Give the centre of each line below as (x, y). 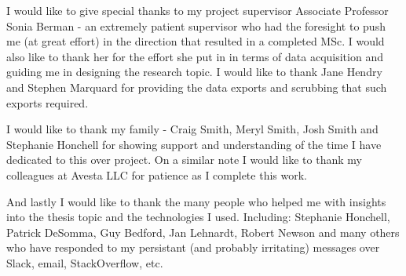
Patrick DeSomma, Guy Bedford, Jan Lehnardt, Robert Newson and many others (203, 232)
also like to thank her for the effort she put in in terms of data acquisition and (195, 56)
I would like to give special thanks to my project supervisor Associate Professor (198, 10)
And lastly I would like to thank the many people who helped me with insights (196, 201)
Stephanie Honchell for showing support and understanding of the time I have (194, 144)
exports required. (48, 102)
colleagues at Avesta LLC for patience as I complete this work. (157, 174)
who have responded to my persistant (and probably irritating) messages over (193, 247)
